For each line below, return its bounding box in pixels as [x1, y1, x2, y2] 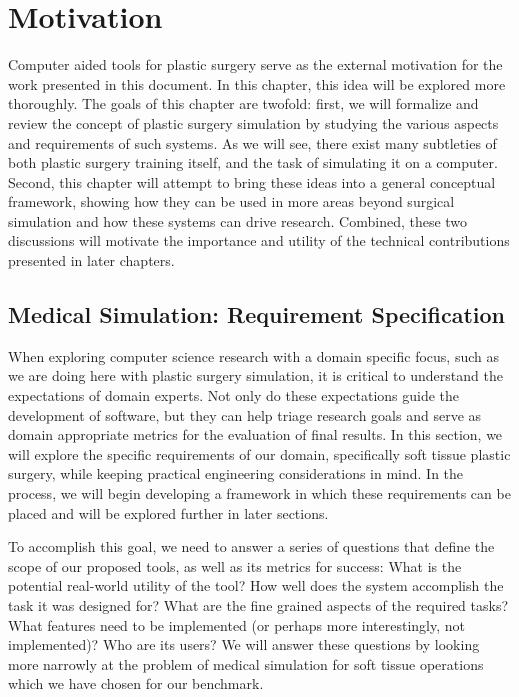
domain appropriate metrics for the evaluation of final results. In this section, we [8, 424, 503, 445]
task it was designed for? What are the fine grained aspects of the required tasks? [8, 594, 509, 615]
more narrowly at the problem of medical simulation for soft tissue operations [8, 653, 484, 674]
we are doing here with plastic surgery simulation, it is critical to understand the [8, 365, 503, 386]
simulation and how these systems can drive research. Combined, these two [8, 210, 468, 231]
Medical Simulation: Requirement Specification [8, 299, 505, 330]
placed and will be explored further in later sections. [8, 502, 329, 523]
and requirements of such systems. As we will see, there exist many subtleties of [8, 132, 497, 153]
